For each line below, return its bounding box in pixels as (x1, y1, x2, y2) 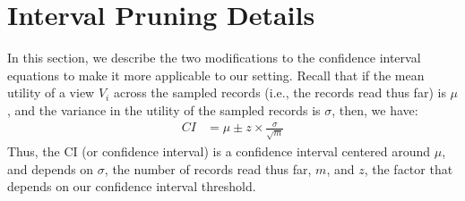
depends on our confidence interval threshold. (7, 177, 256, 196)
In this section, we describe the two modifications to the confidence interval (7, 48, 421, 67)
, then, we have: (332, 100, 418, 119)
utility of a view (7, 83, 95, 102)
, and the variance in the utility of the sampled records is (7, 100, 321, 119)
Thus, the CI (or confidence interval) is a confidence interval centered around (7, 142, 431, 160)
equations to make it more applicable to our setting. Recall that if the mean (7, 65, 425, 84)
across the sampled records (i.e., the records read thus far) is (113, 83, 446, 102)
